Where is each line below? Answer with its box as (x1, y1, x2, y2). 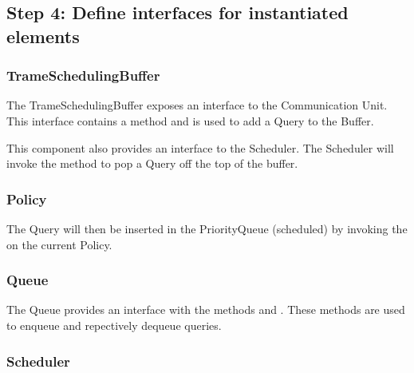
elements (6, 23, 80, 48)
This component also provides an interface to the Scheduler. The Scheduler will (6, 139, 394, 156)
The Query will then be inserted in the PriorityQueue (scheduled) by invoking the (6, 220, 408, 236)
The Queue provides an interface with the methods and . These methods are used (6, 301, 405, 318)
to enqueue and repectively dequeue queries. (6, 316, 222, 333)
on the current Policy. (6, 236, 112, 252)
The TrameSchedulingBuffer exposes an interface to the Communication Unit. (6, 97, 388, 113)
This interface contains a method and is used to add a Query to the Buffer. (6, 112, 374, 129)
